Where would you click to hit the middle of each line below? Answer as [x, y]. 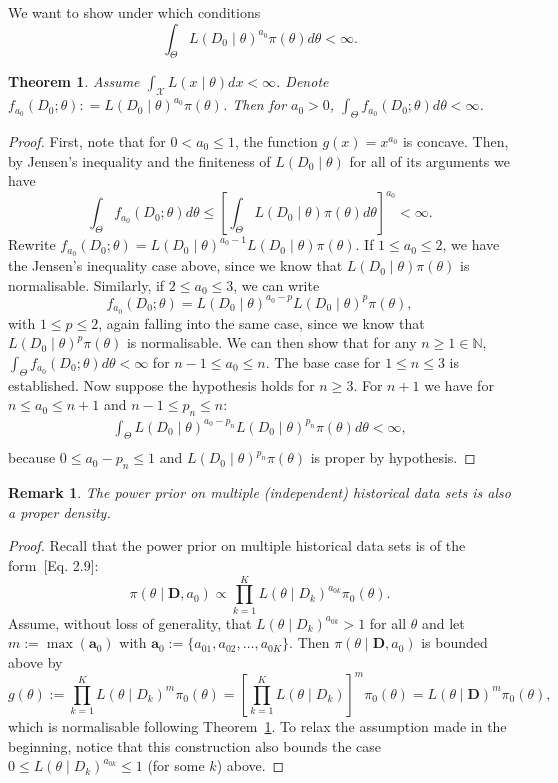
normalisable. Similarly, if [86, 284]
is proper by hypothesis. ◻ [393, 457]
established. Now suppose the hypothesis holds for [161, 384]
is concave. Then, [455, 140]
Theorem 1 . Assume [74, 81]
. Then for [254, 104]
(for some [176, 765]
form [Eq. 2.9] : [53, 564]
